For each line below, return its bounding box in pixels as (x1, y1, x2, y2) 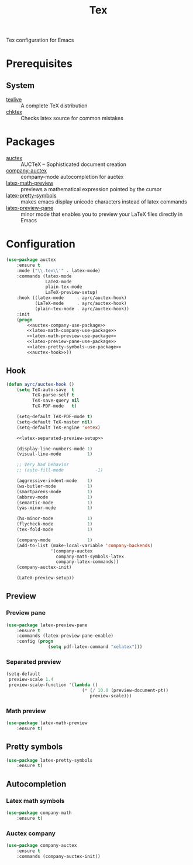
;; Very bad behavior (16, 462, 69, 468)
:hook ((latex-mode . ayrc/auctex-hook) (16, 295, 127, 301)
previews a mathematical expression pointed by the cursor (20, 186, 162, 193)
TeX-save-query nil (32, 398, 80, 403)
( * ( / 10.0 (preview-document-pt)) (81, 687, 168, 693)
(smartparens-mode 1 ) (16, 489, 93, 494)
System (6, 80, 35, 90)
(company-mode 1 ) (16, 537, 93, 543)
